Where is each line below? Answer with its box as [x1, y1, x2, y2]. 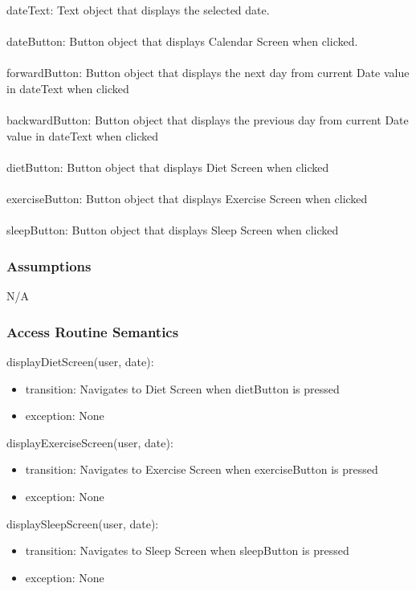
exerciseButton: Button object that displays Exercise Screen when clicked [6, 190, 368, 207]
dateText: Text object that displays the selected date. [6, 2, 270, 18]
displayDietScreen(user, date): [6, 353, 154, 369]
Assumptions [6, 255, 92, 275]
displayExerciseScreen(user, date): [6, 434, 173, 450]
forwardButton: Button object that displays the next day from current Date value [6, 64, 410, 81]
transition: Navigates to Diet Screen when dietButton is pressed [25, 380, 340, 397]
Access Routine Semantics [6, 321, 179, 341]
